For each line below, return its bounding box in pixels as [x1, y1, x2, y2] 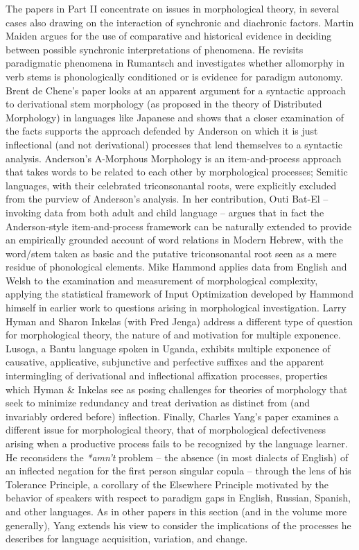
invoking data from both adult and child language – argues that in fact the [6, 205, 324, 219]
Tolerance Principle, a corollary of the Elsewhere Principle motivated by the [6, 476, 329, 491]
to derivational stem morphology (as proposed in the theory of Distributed [6, 96, 322, 111]
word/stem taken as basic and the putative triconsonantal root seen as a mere [6, 246, 337, 260]
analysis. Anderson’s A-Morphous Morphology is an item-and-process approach [6, 151, 342, 165]
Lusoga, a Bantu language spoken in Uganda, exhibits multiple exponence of [6, 341, 331, 355]
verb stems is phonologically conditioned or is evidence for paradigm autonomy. [6, 69, 343, 83]
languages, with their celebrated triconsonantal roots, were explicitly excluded [6, 178, 337, 192]
